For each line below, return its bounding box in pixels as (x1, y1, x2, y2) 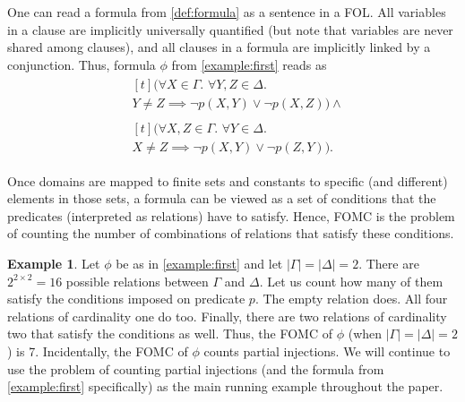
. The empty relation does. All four (254, 289, 448, 308)
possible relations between (65, 271, 209, 290)
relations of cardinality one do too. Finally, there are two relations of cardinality (7, 306, 447, 325)
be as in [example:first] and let (116, 253, 283, 272)
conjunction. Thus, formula (7, 55, 156, 73)
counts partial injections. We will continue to (203, 341, 451, 360)
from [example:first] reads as (171, 55, 327, 73)
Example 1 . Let (7, 253, 100, 272)
